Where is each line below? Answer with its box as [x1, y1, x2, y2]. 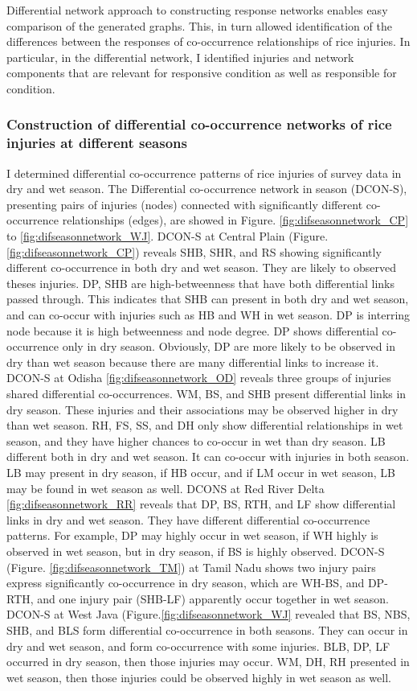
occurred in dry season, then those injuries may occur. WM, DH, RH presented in [6, 653, 410, 670]
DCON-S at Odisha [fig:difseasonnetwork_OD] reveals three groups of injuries [6, 369, 391, 386]
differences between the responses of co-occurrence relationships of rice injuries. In [6, 33, 411, 50]
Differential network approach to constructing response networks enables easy [6, 2, 388, 18]
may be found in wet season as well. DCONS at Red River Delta [6, 479, 325, 496]
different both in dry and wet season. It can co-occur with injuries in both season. [6, 448, 410, 465]
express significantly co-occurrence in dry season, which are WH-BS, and [6, 574, 365, 591]
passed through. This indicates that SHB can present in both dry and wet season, [6, 290, 409, 307]
